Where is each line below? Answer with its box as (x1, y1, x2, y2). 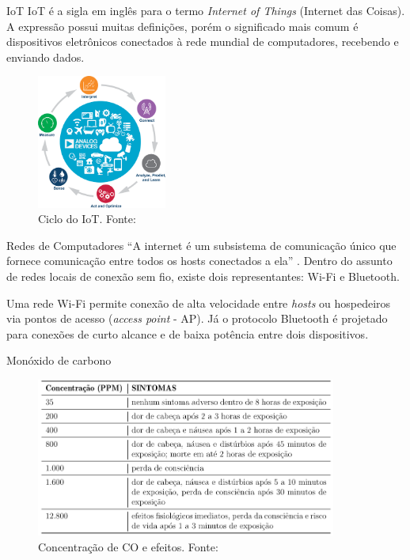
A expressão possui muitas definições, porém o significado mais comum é (6, 17, 359, 34)
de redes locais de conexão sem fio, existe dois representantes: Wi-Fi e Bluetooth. (6, 268, 400, 284)
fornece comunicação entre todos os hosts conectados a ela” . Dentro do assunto (6, 252, 393, 269)
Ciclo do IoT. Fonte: (38, 210, 136, 227)
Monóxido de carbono (6, 352, 112, 369)
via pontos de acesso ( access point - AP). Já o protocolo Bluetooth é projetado (6, 310, 388, 327)
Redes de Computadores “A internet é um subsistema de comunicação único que (6, 236, 397, 253)
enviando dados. (6, 48, 85, 65)
